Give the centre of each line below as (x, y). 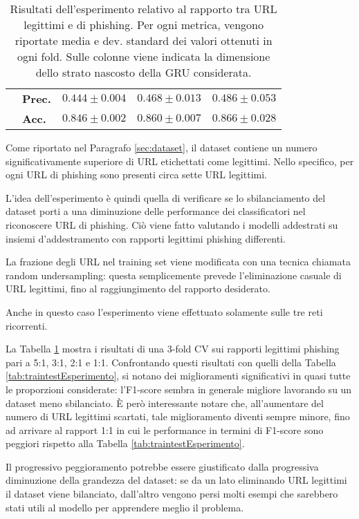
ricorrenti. (27, 325)
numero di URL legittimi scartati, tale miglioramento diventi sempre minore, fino (178, 416)
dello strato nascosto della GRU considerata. (144, 72)
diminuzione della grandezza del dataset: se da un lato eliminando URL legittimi (176, 480)
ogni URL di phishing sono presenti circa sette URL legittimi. (136, 174)
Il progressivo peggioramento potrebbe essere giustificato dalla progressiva (162, 466)
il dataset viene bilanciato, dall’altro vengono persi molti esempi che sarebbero (172, 494)
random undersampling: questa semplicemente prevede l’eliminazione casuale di (174, 275)
